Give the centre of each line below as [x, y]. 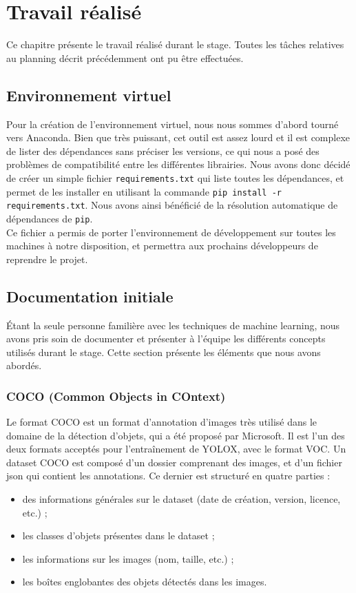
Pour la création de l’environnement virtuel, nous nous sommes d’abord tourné [172, 124]
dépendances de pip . [50, 218]
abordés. [24, 365]
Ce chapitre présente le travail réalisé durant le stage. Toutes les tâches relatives [175, 44]
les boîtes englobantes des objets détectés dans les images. [145, 582]
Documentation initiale [90, 296]
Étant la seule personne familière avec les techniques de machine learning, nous [173, 325]
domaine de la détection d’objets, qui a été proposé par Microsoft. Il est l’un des [176, 435]
